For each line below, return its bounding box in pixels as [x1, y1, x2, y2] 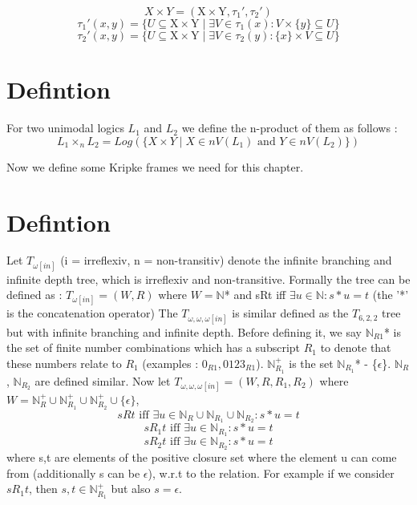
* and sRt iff [224, 286, 286, 303]
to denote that [320, 339, 391, 356]
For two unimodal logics [6, 119, 124, 136]
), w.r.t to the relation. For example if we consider [148, 464, 395, 481]
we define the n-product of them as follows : [181, 119, 398, 136]
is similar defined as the [232, 305, 349, 321]
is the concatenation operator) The [6, 305, 178, 321]
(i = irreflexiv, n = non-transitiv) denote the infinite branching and [60, 252, 392, 269]
